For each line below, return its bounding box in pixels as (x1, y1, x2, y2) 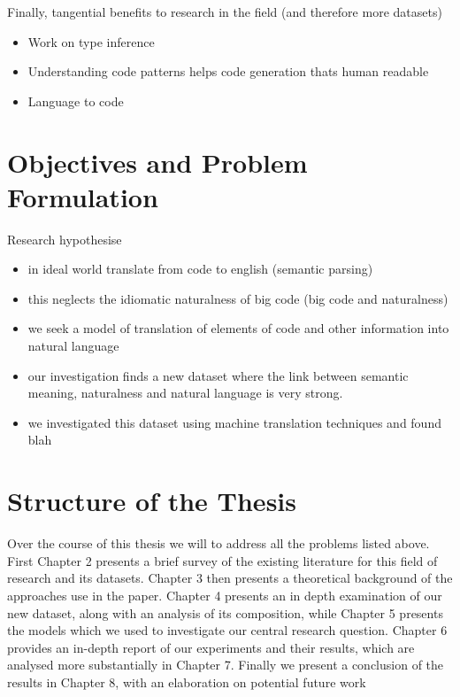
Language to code (27, 91, 124, 110)
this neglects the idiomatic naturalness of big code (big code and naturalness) (27, 289, 448, 307)
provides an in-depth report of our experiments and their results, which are (7, 638, 415, 656)
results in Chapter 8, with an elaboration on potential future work (7, 672, 366, 691)
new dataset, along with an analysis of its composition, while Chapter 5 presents (7, 603, 443, 622)
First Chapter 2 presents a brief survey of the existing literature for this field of (7, 551, 438, 569)
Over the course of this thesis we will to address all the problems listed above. (7, 534, 430, 553)
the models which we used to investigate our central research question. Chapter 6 (7, 621, 448, 639)
